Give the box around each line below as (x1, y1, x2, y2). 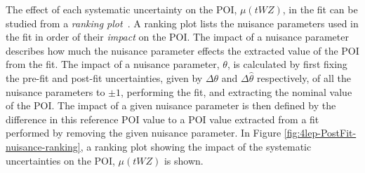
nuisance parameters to (6, 84, 105, 99)
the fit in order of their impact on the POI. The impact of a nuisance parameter (6, 29, 349, 44)
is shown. (164, 153, 204, 167)
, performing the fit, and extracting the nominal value (120, 84, 352, 99)
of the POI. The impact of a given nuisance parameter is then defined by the (6, 98, 336, 113)
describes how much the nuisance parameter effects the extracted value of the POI (6, 43, 359, 57)
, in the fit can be (282, 2, 358, 16)
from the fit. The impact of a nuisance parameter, (6, 57, 220, 71)
